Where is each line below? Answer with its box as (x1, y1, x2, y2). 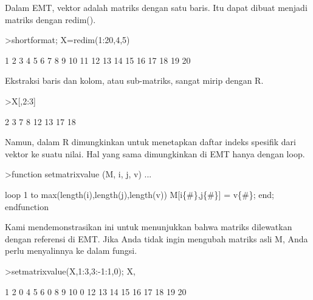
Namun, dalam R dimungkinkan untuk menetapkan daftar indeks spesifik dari (5, 135, 296, 148)
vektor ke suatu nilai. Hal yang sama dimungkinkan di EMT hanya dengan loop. (5, 147, 305, 160)
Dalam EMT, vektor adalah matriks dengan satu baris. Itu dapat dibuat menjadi (5, 1, 308, 13)
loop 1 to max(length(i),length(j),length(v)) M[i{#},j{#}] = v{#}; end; (5, 188, 275, 200)
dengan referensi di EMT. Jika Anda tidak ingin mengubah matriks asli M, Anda (5, 232, 308, 245)
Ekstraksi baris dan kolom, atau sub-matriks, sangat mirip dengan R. (5, 74, 264, 87)
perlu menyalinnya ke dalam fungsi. (5, 244, 137, 257)
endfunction (5, 200, 49, 213)
